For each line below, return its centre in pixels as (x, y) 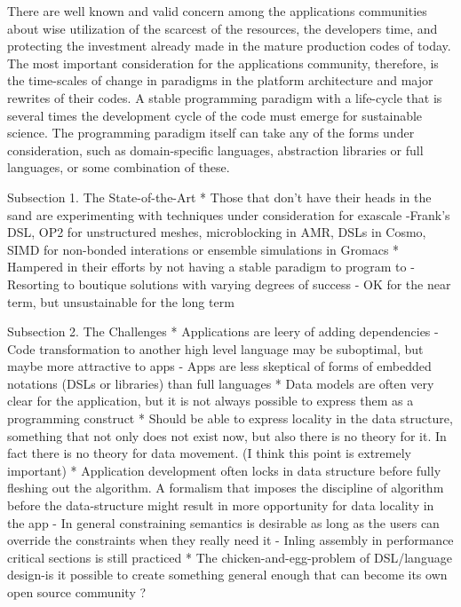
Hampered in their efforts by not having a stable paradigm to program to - (211, 267)
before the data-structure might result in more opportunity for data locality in (221, 505)
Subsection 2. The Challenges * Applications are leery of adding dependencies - (223, 331)
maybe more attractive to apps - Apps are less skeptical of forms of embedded (219, 366)
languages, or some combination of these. (119, 167)
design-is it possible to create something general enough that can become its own (227, 575)
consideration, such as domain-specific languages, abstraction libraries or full (215, 150)
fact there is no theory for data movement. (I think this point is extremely (209, 453)
